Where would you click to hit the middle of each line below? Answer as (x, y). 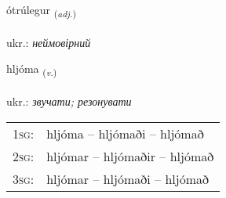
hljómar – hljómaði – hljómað (128, 178)
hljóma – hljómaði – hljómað (125, 133)
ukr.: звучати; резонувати (69, 101)
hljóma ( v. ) (32, 70)
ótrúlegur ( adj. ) (41, 11)
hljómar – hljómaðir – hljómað (130, 156)
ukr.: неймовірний (49, 42)
